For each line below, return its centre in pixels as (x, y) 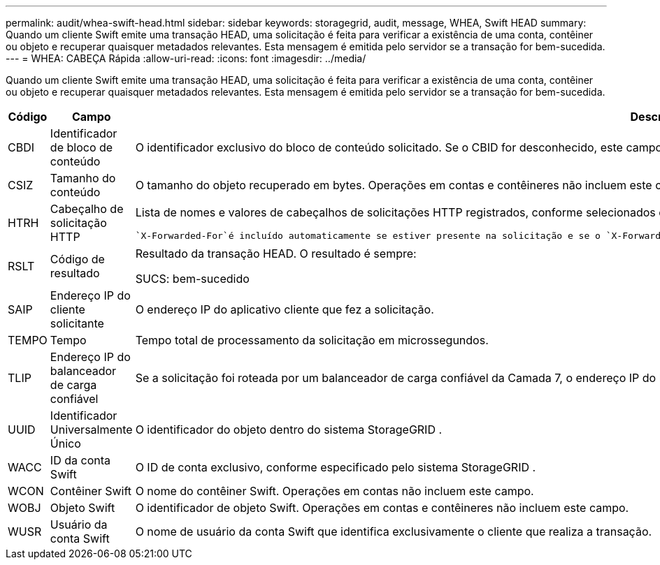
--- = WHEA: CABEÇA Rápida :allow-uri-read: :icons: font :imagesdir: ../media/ (186, 58)
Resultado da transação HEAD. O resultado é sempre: (276, 254)
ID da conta (80, 460)
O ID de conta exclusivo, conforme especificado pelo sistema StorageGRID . (336, 467)
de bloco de (81, 147)
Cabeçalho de (87, 209)
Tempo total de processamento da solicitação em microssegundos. (312, 340)
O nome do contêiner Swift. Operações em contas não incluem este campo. (335, 491)
